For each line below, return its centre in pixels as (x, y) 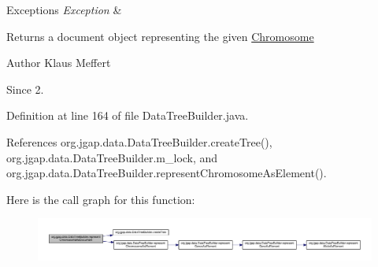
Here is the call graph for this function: (101, 199)
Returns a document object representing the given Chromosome (160, 36)
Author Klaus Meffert (59, 63)
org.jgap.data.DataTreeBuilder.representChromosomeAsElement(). (167, 173)
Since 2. (25, 89)
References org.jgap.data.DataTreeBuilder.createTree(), (139, 141)
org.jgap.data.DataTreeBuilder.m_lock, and (112, 157)
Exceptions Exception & (64, 9)
